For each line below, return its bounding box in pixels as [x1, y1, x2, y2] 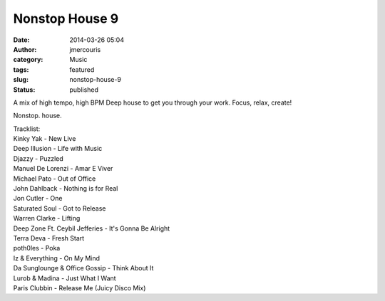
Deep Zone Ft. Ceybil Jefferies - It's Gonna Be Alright [13, 224, 170, 233]
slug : [13, 75, 29, 84]
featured [69, 65, 95, 74]
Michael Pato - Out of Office [13, 174, 96, 183]
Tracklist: [13, 125, 41, 133]
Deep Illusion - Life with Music [13, 144, 103, 153]
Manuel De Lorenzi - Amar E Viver [13, 164, 113, 173]
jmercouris [69, 45, 101, 53]
